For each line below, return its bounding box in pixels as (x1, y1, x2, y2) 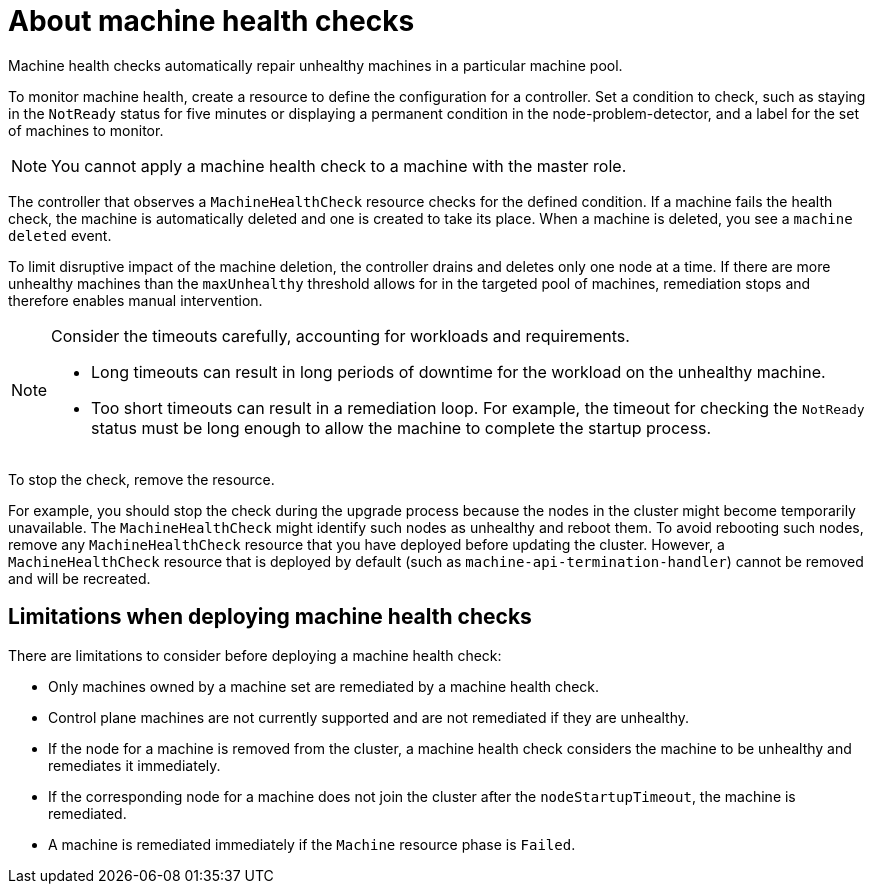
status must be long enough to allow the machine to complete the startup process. (91, 417, 712, 438)
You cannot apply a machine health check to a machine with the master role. (51, 155, 627, 176)
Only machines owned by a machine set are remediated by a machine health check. (48, 677, 600, 695)
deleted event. (8, 226, 112, 244)
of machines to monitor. (8, 121, 164, 139)
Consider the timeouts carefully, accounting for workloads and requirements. (51, 325, 630, 346)
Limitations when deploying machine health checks (8, 604, 532, 630)
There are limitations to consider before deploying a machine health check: (8, 646, 502, 664)
